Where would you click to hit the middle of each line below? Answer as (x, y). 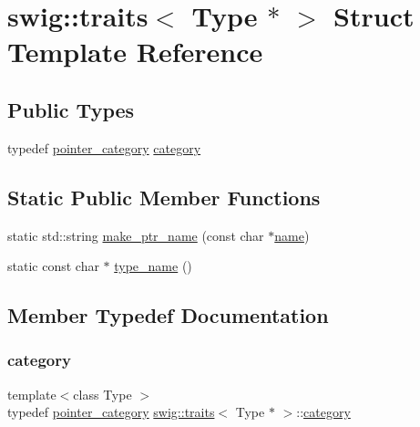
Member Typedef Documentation (168, 315)
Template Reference (135, 52)
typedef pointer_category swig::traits (111, 412)
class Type (102, 394)
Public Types (71, 109)
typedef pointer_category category (104, 147)
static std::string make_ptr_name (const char (136, 235)
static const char (53, 266)
